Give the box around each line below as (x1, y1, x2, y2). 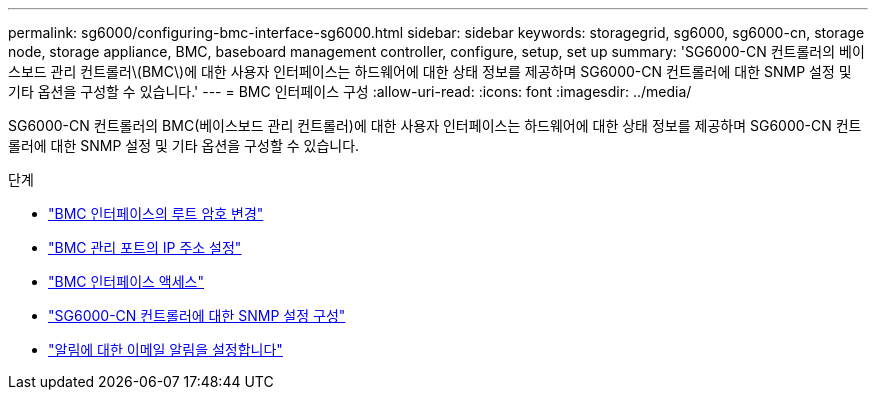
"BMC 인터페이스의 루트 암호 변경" (48, 205, 264, 222)
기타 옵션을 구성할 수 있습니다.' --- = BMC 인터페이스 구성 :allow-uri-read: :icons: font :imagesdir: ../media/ (8, 83, 692, 100)
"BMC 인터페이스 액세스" (48, 273, 204, 290)
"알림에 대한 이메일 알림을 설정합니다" (48, 341, 283, 358)
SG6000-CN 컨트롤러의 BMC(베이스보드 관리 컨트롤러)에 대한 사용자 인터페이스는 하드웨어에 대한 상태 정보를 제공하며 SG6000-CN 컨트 (8, 117, 862, 134)
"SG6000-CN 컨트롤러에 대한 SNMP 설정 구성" (48, 307, 346, 324)
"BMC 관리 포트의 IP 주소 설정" (48, 239, 242, 256)
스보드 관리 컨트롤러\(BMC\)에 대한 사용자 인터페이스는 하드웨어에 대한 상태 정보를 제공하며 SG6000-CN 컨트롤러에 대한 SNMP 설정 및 (8, 63, 852, 80)
